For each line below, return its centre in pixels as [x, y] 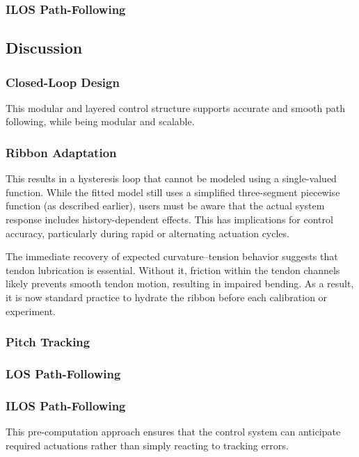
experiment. [31, 311]
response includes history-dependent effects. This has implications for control [169, 219]
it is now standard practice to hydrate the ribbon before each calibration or [167, 297]
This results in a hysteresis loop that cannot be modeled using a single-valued [171, 178]
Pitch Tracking [48, 342]
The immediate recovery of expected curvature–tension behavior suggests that [172, 256]
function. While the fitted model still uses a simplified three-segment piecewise [173, 192]
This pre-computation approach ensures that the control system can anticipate [173, 432]
